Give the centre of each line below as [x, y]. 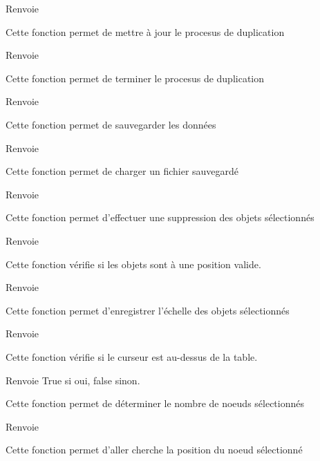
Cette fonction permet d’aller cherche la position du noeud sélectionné [154, 450]
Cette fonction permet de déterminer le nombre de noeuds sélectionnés [155, 403]
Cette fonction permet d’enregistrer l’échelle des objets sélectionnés [148, 310]
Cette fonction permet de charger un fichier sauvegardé [122, 171]
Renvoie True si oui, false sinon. [73, 380]
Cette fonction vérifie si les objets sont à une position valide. [133, 264]
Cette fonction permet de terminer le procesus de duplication [135, 78]
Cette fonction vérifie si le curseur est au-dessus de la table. [132, 356]
